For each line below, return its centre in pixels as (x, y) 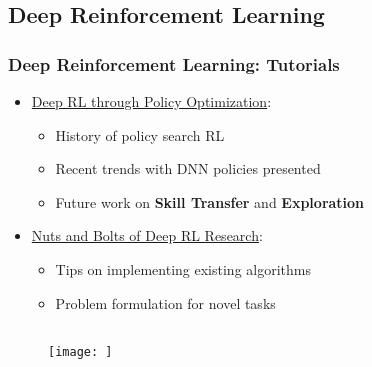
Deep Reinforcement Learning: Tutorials (174, 63)
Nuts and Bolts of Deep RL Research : (147, 235)
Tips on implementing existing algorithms (183, 268)
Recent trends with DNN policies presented (188, 168)
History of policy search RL (140, 134)
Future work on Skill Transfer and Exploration (210, 201)
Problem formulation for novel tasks (165, 302)
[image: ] (80, 352)
